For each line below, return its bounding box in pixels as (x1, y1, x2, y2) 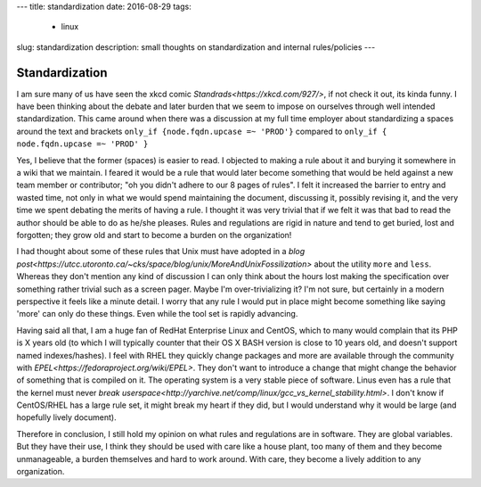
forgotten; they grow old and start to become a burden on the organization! (16, 229, 292, 240)
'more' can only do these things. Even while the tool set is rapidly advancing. (16, 309, 298, 319)
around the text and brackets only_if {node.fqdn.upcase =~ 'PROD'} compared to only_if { (16, 126, 387, 136)
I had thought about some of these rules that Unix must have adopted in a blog (16, 246, 306, 257)
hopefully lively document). (16, 412, 117, 423)
